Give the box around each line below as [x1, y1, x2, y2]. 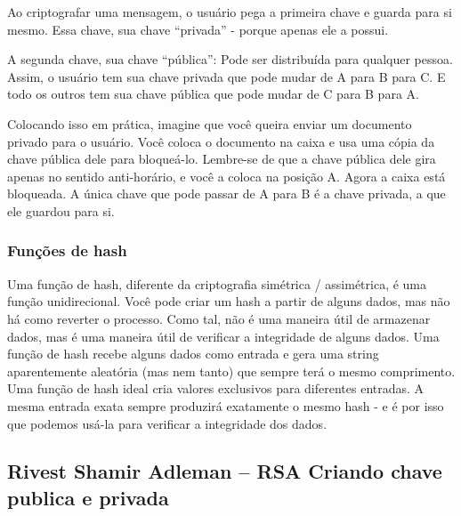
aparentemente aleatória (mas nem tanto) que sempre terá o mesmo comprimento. [7, 361, 456, 380]
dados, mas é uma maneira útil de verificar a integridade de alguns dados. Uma [7, 327, 440, 345]
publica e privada [7, 483, 169, 511]
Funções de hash [7, 239, 127, 262]
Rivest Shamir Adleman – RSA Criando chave [7, 457, 442, 485]
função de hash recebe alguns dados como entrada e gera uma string [7, 344, 379, 363]
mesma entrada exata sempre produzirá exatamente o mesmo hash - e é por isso [7, 396, 444, 415]
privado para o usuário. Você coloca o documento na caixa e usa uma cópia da [7, 132, 435, 150]
